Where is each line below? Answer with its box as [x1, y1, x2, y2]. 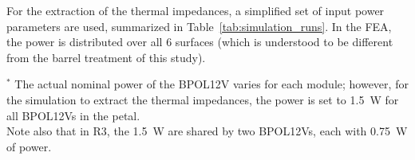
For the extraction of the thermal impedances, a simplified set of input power [6, 2, 385, 18]
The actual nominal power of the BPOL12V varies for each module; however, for [14, 76, 409, 92]
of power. [6, 138, 52, 154]
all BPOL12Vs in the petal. [6, 107, 140, 123]
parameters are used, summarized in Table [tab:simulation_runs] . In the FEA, [6, 18, 392, 34]
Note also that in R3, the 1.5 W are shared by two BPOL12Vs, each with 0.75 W [6, 123, 408, 139]
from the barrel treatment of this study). [6, 49, 206, 65]
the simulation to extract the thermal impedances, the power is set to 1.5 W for [6, 91, 399, 107]
